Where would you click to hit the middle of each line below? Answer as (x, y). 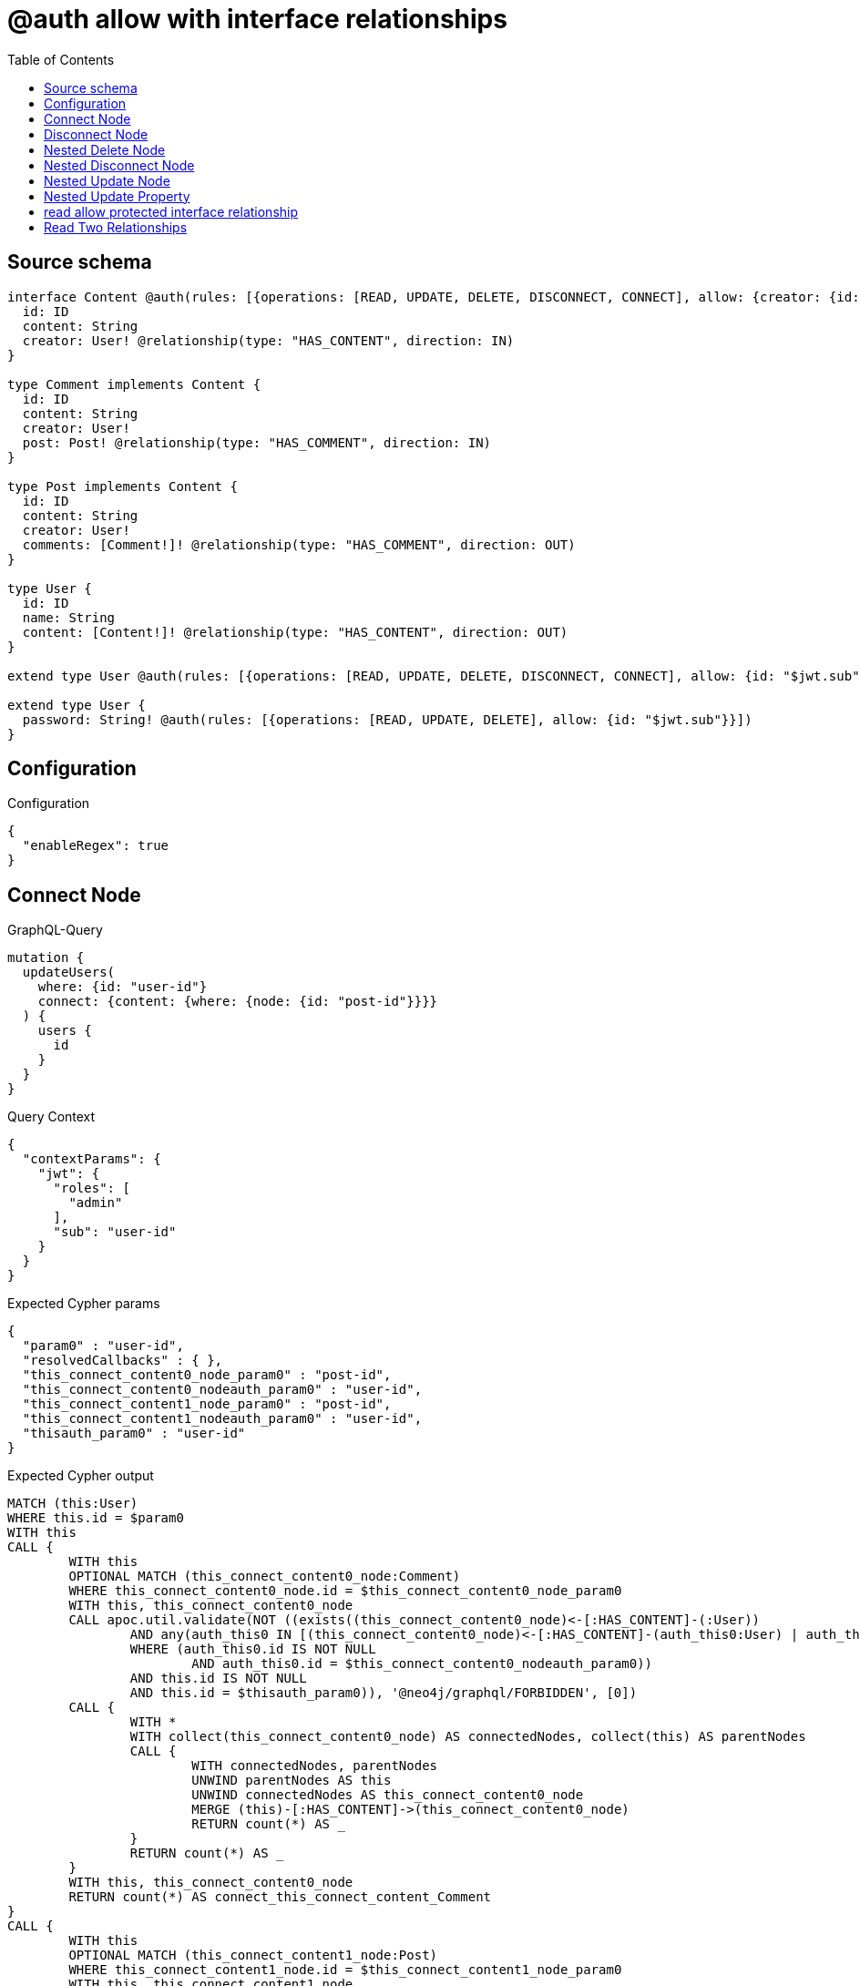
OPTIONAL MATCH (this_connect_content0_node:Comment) (265, 1577)
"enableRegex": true (96, 846)
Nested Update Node (107, 180)
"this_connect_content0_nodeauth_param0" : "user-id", (222, 1390)
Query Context (51, 1117)
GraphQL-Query (55, 930)
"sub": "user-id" (115, 1232)
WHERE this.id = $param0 (96, 1518)
